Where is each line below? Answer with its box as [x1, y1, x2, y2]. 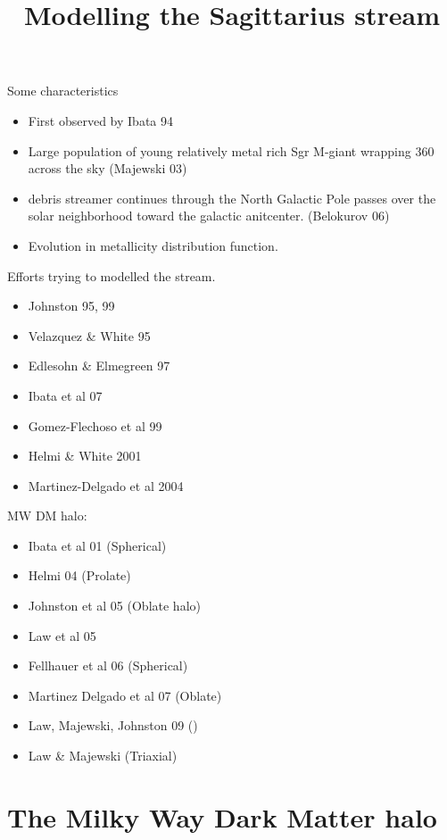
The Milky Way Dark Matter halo [7, 798, 437, 835]
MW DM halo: [7, 506, 87, 525]
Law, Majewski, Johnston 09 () [28, 716, 198, 735]
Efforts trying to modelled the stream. [7, 266, 216, 285]
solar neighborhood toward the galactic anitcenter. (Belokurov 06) [28, 206, 390, 225]
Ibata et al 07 [28, 386, 103, 404]
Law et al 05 [28, 626, 96, 645]
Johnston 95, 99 [28, 296, 115, 315]
